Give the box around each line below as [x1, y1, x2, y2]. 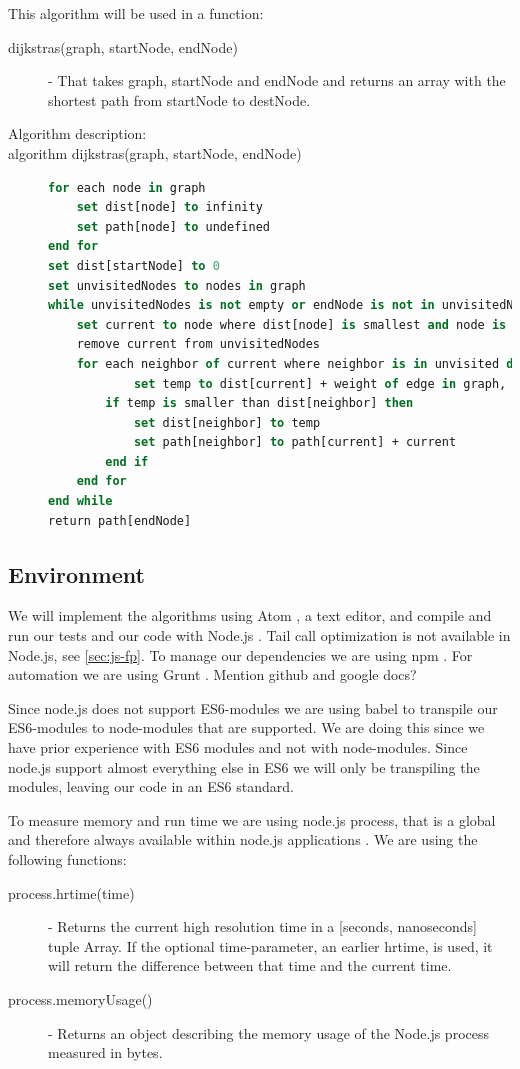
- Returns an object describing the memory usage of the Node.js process [48, 1022, 489, 1043]
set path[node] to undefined [76, 219, 270, 234]
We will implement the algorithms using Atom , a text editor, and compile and [8, 605, 492, 626]
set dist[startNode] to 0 [48, 258, 220, 273]
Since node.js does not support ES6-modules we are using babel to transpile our [8, 697, 498, 718]
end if [105, 454, 149, 469]
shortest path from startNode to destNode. [48, 89, 311, 110]
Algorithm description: [8, 123, 147, 144]
